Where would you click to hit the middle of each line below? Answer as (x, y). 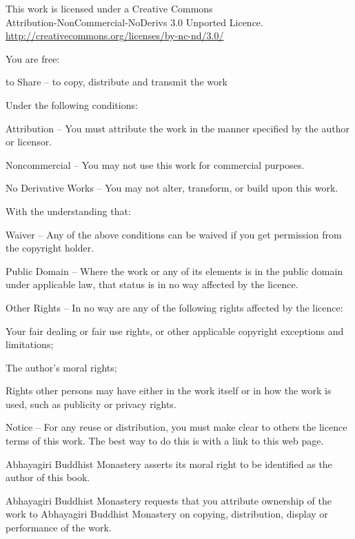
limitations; (30, 344)
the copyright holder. (50, 248)
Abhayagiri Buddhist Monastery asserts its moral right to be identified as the (169, 464)
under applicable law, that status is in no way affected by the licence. (152, 284)
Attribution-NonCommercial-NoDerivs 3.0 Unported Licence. (134, 22)
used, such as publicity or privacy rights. (91, 404)
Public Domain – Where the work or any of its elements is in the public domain (174, 271)
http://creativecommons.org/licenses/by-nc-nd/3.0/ (115, 35)
